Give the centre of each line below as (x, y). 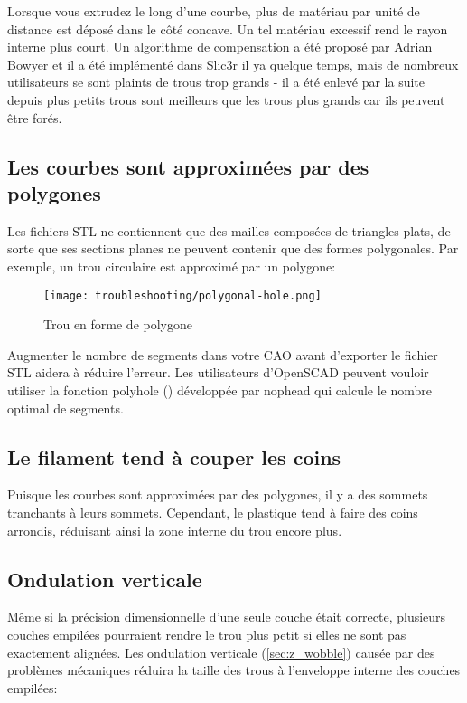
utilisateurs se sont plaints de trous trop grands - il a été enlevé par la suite (216, 82)
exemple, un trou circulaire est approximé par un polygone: (172, 266)
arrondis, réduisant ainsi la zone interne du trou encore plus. (175, 530)
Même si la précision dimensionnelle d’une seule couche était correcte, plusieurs (227, 617)
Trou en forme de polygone (118, 324)
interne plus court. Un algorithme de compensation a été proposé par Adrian (220, 47)
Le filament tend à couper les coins (174, 456)
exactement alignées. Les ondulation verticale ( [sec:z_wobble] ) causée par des (221, 652)
